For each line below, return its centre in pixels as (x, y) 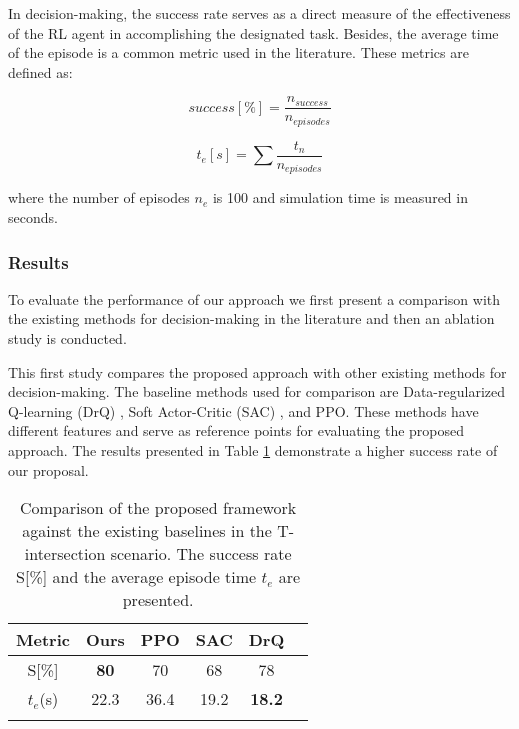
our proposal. (48, 469)
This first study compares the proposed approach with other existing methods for (257, 371)
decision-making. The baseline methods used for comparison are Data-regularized (256, 391)
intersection (65, 554)
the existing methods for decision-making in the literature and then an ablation (251, 318)
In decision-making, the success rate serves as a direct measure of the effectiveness (259, 13)
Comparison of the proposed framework (158, 508)
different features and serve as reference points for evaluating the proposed (236, 430)
